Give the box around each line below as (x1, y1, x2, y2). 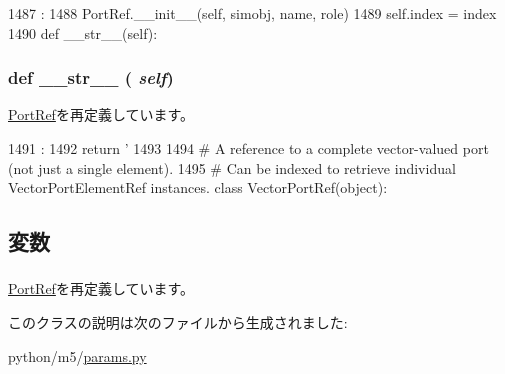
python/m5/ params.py (8, 345, 147, 366)
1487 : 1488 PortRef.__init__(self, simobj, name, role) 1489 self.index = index (8, 3, 497, 23)
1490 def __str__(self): (8, 22, 158, 43)
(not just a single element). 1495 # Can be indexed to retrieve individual (8, 157, 456, 178)
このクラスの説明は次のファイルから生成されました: (8, 312, 348, 333)
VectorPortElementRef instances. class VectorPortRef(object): (8, 177, 388, 198)
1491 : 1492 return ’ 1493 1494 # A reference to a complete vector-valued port (8, 138, 489, 158)
